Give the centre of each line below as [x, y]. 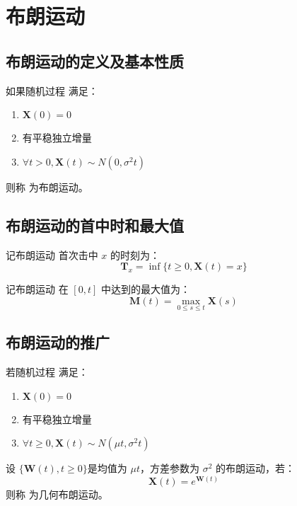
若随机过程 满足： [47, 372]
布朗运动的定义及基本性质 [95, 61]
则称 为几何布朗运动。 [57, 494]
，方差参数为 [170, 468]
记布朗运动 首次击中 [52, 254]
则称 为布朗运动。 [47, 186]
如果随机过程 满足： [52, 90]
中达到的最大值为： [145, 289]
